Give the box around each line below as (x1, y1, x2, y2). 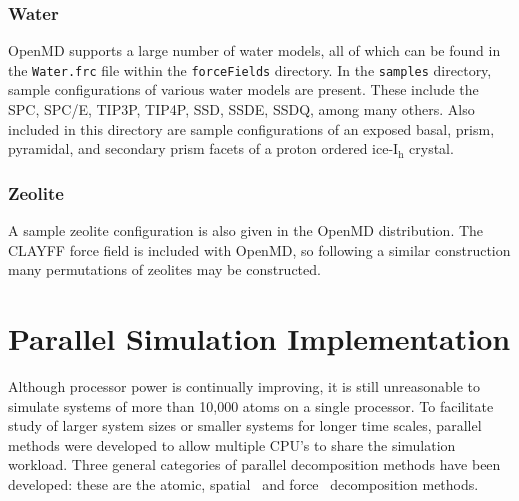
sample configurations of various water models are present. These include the (8, 79, 479, 100)
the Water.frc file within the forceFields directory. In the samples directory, (8, 59, 492, 80)
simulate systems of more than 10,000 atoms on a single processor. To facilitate (8, 395, 494, 416)
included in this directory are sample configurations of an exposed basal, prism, (8, 118, 495, 139)
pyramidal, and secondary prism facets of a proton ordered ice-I (8, 138, 399, 159)
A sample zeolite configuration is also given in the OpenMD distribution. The (8, 220, 484, 241)
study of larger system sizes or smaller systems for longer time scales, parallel (8, 415, 482, 436)
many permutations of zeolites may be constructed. (8, 259, 321, 280)
